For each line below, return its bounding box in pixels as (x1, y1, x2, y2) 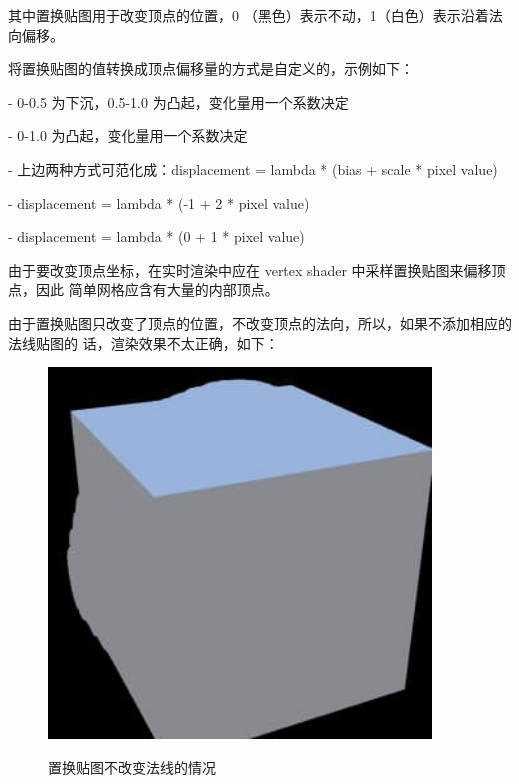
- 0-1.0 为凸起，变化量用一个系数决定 (8, 125, 248, 146)
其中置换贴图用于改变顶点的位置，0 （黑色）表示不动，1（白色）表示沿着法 (8, 5, 503, 25)
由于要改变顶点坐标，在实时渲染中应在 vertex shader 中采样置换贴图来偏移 (8, 259, 492, 280)
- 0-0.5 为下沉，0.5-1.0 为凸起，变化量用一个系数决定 (8, 91, 349, 112)
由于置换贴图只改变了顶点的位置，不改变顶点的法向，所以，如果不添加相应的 (8, 312, 512, 333)
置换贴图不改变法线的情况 (48, 757, 216, 777)
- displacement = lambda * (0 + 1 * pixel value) (8, 226, 305, 247)
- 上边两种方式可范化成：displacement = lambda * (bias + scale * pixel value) (8, 158, 498, 179)
